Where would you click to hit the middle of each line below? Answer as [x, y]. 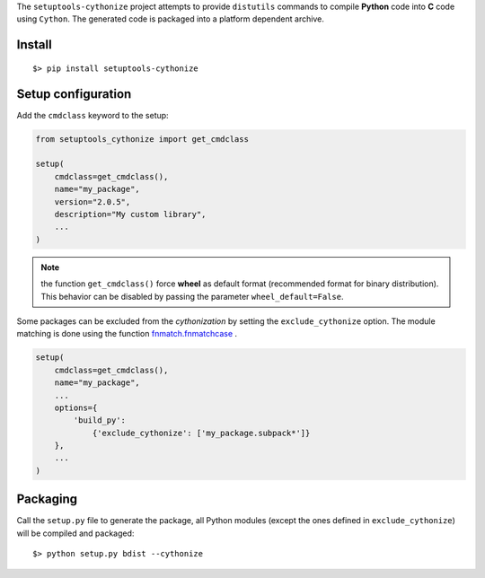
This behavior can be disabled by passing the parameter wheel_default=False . [193, 296]
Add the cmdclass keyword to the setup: [93, 115]
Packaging [47, 499]
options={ [76, 407]
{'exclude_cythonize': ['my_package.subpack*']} [201, 433]
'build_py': [99, 420]
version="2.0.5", [93, 201]
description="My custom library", [130, 215]
